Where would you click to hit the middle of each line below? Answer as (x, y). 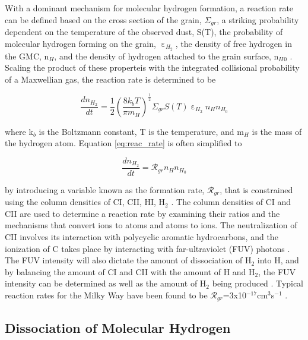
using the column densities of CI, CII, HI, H (85, 202)
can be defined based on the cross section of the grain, (103, 19)
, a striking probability (258, 19)
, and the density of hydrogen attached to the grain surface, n (166, 56)
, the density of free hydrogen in (234, 43)
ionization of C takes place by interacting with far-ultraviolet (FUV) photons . (147, 248)
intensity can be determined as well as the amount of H (106, 283)
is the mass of (277, 131)
